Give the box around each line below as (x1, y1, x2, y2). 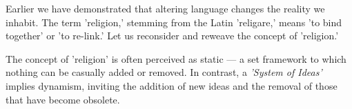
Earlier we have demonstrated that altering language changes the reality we (6, 1, 325, 15)
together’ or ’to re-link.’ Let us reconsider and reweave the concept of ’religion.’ (6, 28, 339, 43)
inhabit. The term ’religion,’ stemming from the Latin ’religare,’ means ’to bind (6, 14, 342, 29)
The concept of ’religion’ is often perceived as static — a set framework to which (6, 51, 346, 66)
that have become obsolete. (6, 92, 120, 106)
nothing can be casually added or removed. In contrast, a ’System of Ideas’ (6, 65, 322, 79)
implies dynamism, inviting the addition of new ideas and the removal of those (6, 78, 338, 92)
